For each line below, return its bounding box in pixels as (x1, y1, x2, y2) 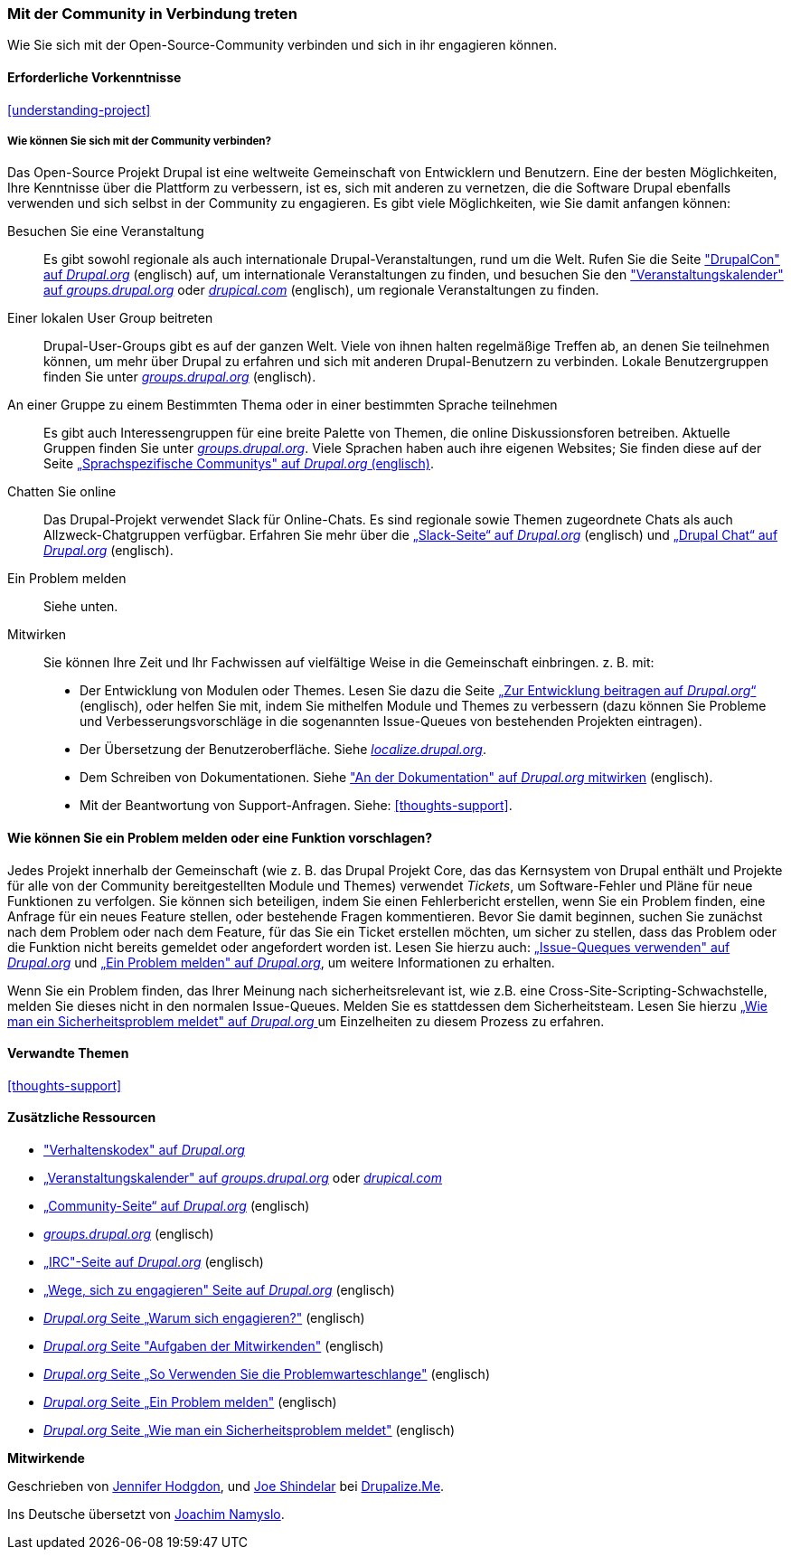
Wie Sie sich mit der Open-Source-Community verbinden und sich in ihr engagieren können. (7, 37, 558, 53)
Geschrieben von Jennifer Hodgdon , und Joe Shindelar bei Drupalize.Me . (7, 1478, 445, 1495)
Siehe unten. (43, 599, 118, 615)
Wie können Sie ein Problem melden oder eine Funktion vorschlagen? (7, 829, 433, 845)
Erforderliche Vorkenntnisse (7, 69, 182, 85)
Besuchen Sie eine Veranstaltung (7, 223, 204, 240)
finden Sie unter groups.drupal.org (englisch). (43, 369, 316, 385)
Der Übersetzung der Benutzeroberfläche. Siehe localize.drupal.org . (80, 741, 486, 758)
